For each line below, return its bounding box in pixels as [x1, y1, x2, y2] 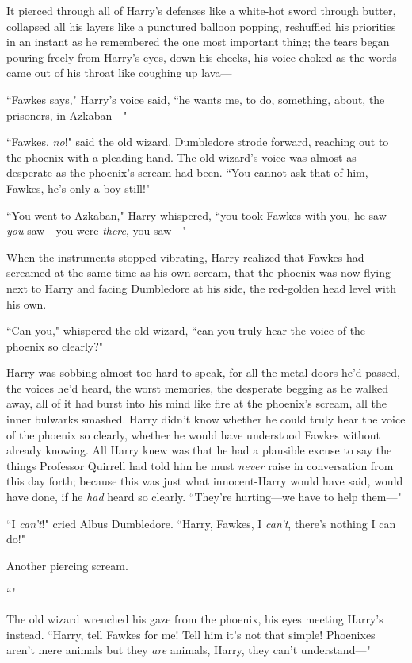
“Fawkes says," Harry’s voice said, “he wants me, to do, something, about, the [6, 90, 385, 107]
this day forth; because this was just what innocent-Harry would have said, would [6, 473, 403, 489]
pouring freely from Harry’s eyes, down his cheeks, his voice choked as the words [6, 48, 397, 65]
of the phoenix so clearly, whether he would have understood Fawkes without [6, 426, 380, 443]
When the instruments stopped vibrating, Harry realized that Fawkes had [6, 248, 364, 265]
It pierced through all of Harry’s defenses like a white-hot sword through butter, [6, 2, 396, 18]
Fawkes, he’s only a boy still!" [6, 179, 151, 196]
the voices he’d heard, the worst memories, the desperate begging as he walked [6, 379, 388, 396]
